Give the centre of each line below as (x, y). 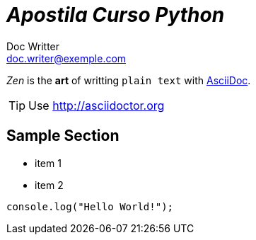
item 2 (49, 185)
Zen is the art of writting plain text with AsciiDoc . (129, 80)
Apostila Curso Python (116, 15)
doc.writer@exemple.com (66, 58)
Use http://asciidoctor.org (97, 105)
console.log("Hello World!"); (90, 206)
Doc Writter (33, 46)
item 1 (48, 163)
